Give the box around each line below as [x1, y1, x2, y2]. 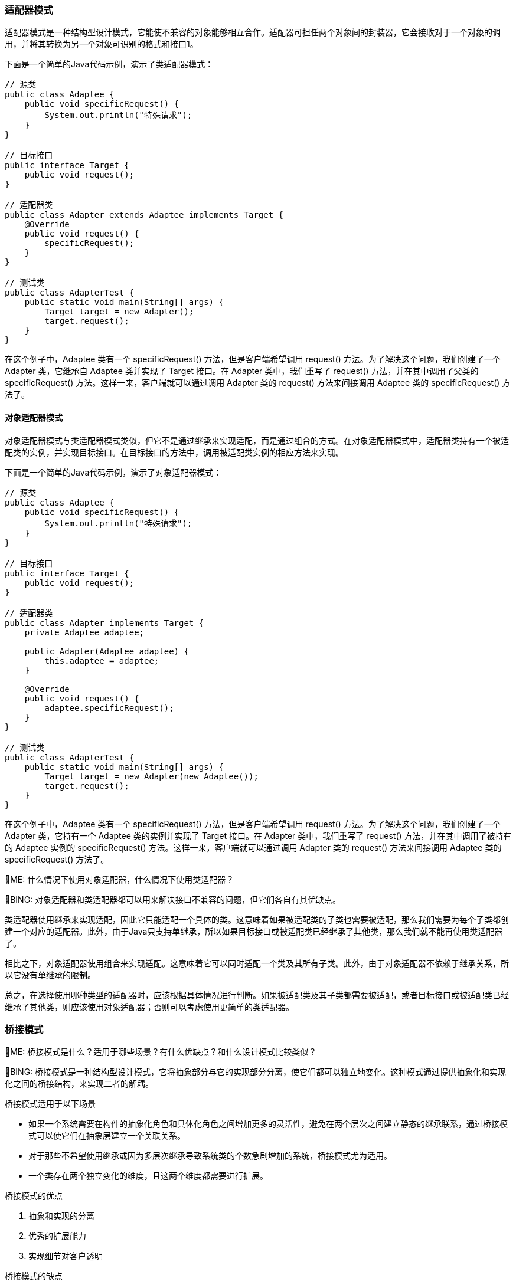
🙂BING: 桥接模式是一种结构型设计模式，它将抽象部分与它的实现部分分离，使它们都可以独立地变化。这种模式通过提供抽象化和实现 [5, 1067, 507, 1077]
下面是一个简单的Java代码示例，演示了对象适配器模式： [5, 467, 222, 477]
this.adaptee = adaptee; [44, 655, 159, 666]
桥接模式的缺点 [5, 1271, 63, 1281]
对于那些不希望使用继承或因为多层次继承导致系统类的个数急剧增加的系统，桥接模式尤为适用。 [28, 1150, 392, 1161]
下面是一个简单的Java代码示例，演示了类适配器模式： [5, 59, 214, 70]
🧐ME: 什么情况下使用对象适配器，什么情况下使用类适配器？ [5, 874, 234, 884]
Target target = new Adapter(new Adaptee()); [44, 771, 259, 781]
